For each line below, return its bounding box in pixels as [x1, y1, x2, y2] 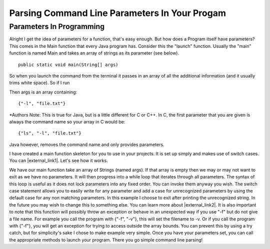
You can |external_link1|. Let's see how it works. [9, 157, 108, 163]
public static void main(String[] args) [18, 61, 118, 67]
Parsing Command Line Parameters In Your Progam [9, 7, 226, 18]
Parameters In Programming [9, 22, 105, 31]
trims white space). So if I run [9, 80, 70, 86]
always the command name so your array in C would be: [9, 118, 125, 124]
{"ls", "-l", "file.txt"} [18, 130, 82, 136]
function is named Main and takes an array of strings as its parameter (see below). [9, 50, 179, 56]
